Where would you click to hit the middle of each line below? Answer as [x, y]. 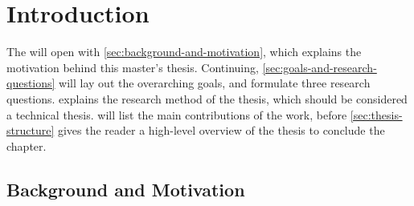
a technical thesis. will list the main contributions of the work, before [177, 114]
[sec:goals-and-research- [320, 67]
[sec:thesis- [376, 114]
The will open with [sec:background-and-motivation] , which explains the [184, 52]
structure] [31, 130]
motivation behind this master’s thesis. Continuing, [133, 67]
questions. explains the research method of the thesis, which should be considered [207, 98]
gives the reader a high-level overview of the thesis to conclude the [221, 130]
